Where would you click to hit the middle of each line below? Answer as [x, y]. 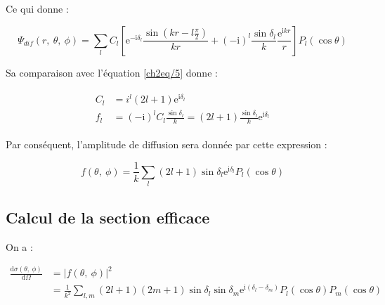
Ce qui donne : [37, 8]
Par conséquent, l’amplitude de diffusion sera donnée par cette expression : [167, 144]
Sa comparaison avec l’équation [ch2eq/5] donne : [112, 72]
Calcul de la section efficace [108, 217]
